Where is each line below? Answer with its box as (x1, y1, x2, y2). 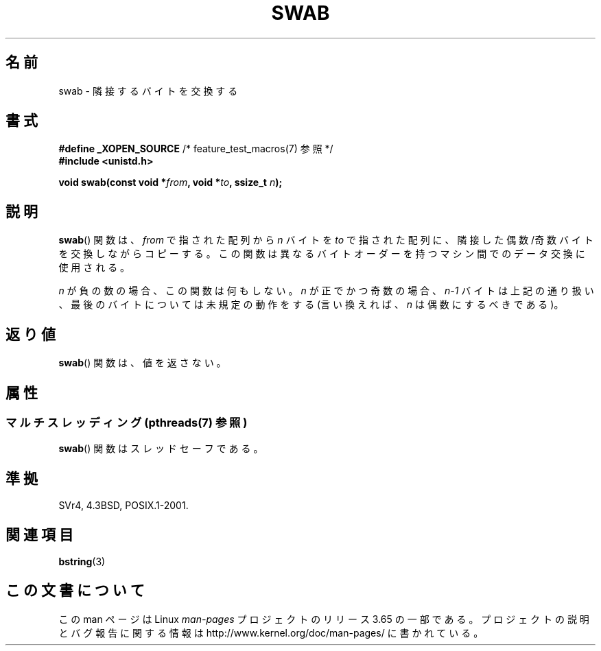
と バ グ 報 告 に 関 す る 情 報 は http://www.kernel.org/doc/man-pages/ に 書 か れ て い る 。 (58, 626, 484, 639)
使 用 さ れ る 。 (58, 261, 130, 274)
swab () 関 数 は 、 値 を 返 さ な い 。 (58, 357, 226, 369)
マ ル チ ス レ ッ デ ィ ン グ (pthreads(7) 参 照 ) (5, 415, 248, 429)
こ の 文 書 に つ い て (5, 582, 145, 600)
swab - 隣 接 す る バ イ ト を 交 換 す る (58, 84, 238, 97)
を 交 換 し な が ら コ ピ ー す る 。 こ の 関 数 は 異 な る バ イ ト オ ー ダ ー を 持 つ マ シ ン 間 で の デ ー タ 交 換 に (58, 248, 585, 260)
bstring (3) (58, 556, 106, 568)
